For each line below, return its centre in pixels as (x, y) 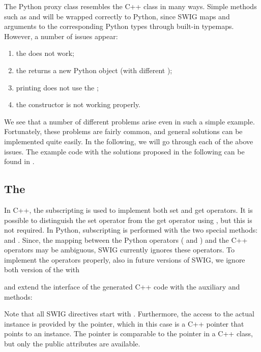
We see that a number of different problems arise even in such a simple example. (129, 121)
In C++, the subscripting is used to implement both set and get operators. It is (128, 210)
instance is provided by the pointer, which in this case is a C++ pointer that (124, 323)
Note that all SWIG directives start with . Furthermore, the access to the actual (129, 314)
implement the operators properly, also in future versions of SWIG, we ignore (125, 259)
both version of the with (42, 269)
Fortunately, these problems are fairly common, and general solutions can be (123, 131)
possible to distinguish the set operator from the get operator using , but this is (128, 220)
